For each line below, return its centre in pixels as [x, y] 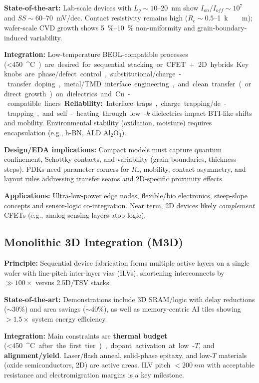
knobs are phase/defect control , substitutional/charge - [93, 74]
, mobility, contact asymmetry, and [192, 169]
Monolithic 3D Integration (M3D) [94, 242]
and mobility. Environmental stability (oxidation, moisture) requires [108, 123]
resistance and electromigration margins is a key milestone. [94, 374]
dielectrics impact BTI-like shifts [202, 113]
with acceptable [231, 365]
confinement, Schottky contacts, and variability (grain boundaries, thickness [120, 159]
